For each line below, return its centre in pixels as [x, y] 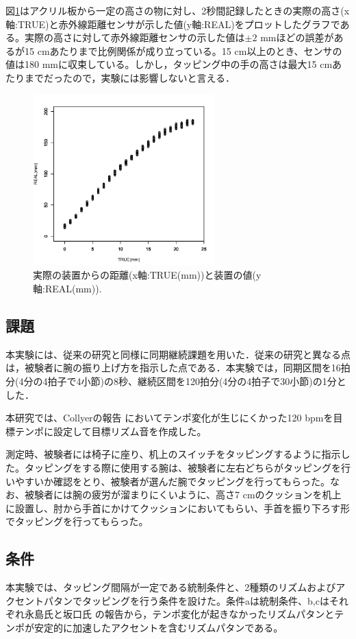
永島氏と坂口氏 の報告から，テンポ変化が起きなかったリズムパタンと [179, 614]
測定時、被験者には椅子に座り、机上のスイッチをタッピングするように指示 [173, 454]
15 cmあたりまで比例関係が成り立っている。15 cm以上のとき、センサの [183, 50]
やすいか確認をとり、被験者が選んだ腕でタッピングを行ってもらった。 [173, 481]
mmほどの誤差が [297, 37]
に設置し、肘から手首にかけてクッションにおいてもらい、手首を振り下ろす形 [178, 508]
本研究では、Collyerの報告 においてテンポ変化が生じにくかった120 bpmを [169, 418]
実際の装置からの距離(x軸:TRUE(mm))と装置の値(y [147, 275]
